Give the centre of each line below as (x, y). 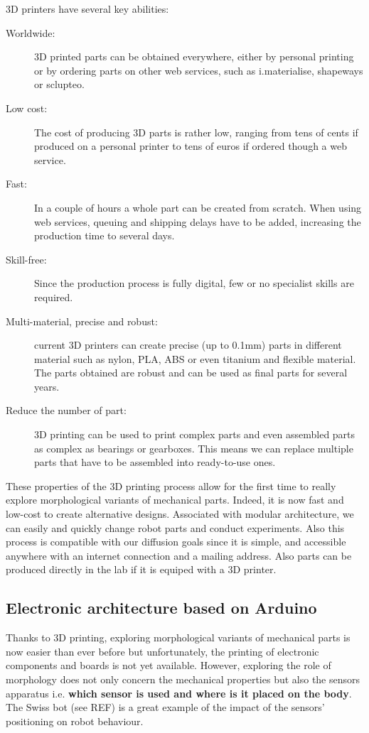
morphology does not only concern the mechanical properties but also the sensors (183, 679)
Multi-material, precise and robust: (82, 321)
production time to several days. (105, 235)
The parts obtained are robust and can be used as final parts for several (191, 373)
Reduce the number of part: (66, 410)
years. (47, 386)
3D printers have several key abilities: (87, 9)
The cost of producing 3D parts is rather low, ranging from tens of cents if (196, 132)
